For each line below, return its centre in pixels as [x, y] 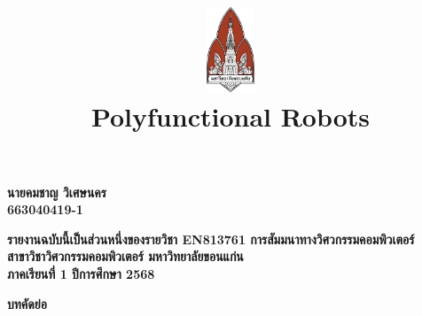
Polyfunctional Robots [231, 116]
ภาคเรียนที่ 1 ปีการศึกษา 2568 [81, 273]
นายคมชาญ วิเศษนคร [57, 192]
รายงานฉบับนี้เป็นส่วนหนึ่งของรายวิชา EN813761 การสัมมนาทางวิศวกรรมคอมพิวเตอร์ [211, 239]
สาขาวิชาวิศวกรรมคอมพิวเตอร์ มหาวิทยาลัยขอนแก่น [125, 256]
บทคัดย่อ [27, 303]
